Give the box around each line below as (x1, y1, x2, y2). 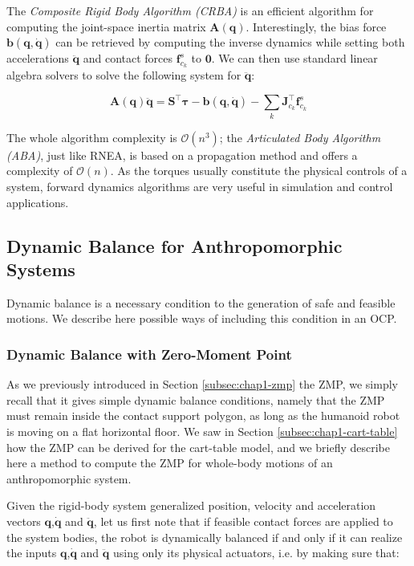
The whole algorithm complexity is (6, 128, 177, 145)
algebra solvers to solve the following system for (6, 67, 241, 83)
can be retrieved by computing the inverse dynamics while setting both (55, 34, 405, 51)
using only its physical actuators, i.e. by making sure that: (112, 544, 400, 561)
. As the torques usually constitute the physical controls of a (110, 162, 408, 179)
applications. (6, 193, 69, 210)
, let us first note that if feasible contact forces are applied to (93, 512, 393, 529)
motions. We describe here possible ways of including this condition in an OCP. (6, 310, 397, 327)
